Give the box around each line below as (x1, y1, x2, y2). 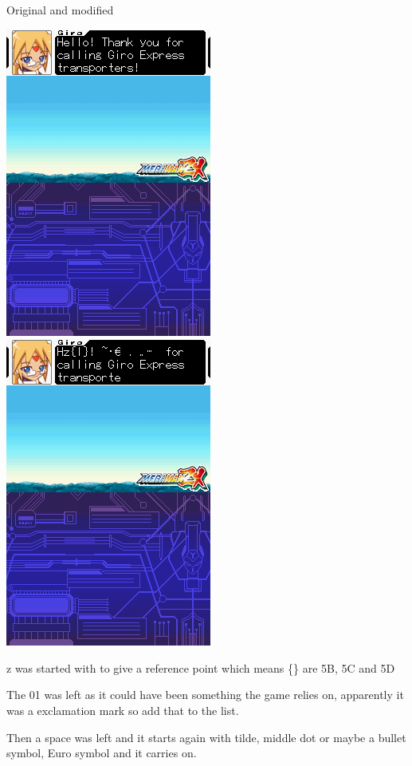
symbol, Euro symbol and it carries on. (6, 744, 197, 761)
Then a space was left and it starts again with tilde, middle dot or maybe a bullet (6, 728, 406, 745)
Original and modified (6, 2, 114, 18)
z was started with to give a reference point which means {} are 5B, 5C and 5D (6, 659, 395, 676)
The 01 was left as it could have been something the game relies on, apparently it (6, 686, 404, 703)
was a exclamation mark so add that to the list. (6, 701, 239, 718)
